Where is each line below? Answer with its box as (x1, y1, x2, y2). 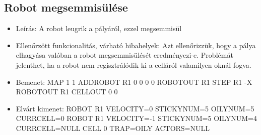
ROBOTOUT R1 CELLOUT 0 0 (16, 86, 118, 97)
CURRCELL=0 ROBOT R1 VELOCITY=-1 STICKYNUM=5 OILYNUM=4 (16, 113, 257, 123)
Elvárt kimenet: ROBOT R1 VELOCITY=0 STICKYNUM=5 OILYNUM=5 (16, 103, 254, 113)
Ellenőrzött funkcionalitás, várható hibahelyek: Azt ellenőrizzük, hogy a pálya (16, 40, 256, 50)
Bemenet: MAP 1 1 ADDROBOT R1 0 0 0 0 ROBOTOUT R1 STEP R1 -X (16, 76, 252, 87)
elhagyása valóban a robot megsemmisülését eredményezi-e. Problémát (16, 50, 233, 60)
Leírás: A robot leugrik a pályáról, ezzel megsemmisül (16, 23, 182, 34)
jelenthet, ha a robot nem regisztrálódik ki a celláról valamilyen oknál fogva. (16, 59, 251, 70)
